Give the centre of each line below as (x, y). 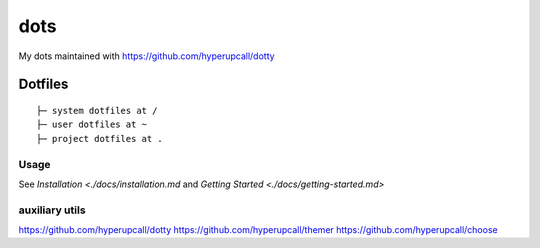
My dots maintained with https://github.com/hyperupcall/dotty (146, 56)
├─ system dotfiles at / (97, 110)
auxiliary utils (52, 210)
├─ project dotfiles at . (100, 138)
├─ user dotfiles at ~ (92, 124)
